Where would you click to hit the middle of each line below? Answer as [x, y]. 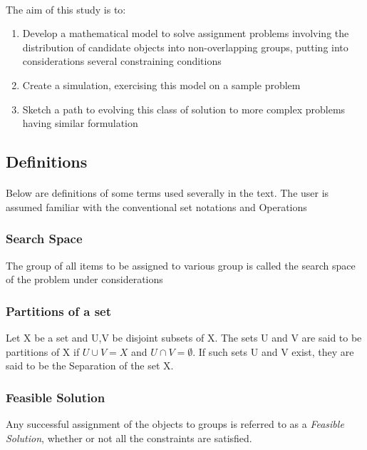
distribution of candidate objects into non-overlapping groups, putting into [185, 47]
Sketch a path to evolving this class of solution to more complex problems [184, 109]
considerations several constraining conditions [122, 61]
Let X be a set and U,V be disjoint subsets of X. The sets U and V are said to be [184, 337]
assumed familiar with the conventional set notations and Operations [156, 206]
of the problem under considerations [84, 279]
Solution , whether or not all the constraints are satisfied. [129, 438]
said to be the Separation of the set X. [90, 365]
